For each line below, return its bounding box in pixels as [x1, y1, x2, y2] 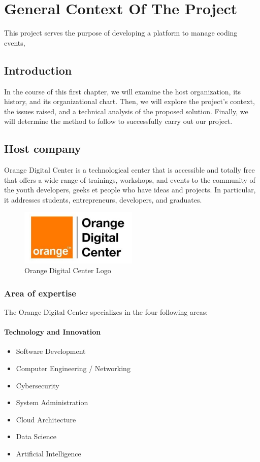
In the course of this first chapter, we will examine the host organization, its [4, 86, 241, 96]
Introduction [4, 62, 72, 78]
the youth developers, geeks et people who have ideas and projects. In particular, [4, 184, 256, 195]
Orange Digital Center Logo [24, 265, 111, 276]
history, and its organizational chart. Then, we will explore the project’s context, [4, 96, 255, 107]
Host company [4, 141, 81, 156]
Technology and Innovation [4, 326, 101, 337]
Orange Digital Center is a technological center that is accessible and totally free [4, 164, 255, 175]
